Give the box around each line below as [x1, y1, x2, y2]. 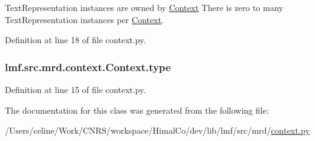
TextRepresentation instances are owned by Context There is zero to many [5, 1, 283, 13]
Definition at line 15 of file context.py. [5, 83, 146, 95]
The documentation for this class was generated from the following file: [5, 103, 269, 116]
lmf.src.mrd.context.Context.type [5, 59, 171, 74]
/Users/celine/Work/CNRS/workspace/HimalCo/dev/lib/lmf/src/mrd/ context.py [5, 124, 310, 137]
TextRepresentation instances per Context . [5, 13, 164, 26]
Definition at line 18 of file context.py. [5, 33, 146, 46]
